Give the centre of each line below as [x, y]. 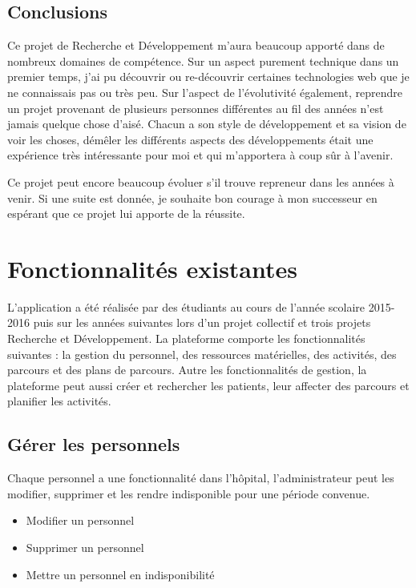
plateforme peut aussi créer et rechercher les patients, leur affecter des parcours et [208, 385]
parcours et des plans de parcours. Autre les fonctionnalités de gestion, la [187, 370]
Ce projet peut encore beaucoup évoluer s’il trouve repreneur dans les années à [201, 181]
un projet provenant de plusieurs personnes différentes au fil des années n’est [196, 108]
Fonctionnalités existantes [152, 268]
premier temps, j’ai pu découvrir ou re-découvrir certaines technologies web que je [208, 77]
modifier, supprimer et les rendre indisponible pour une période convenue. [189, 493]
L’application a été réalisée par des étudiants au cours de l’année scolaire [186, 306]
